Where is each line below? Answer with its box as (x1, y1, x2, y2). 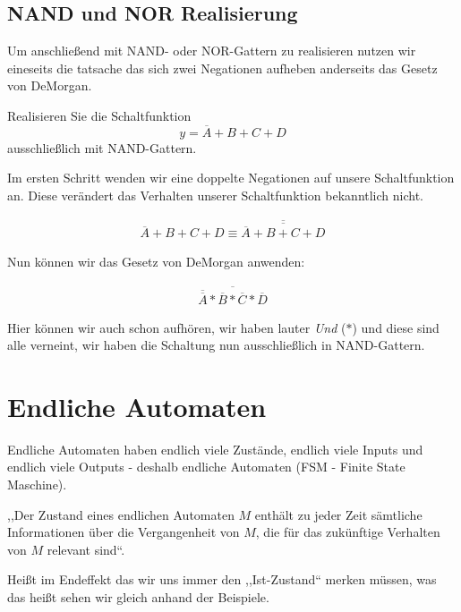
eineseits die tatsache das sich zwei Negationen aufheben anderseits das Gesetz (7, 58, 438, 77)
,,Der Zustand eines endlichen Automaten (7, 505, 235, 523)
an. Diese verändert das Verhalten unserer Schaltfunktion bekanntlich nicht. (7, 185, 424, 204)
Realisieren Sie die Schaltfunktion (7, 106, 192, 124)
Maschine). (7, 475, 67, 494)
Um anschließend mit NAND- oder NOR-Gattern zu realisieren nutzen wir (7, 41, 416, 60)
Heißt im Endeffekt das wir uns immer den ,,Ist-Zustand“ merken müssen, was (7, 570, 437, 589)
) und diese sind (352, 318, 440, 336)
